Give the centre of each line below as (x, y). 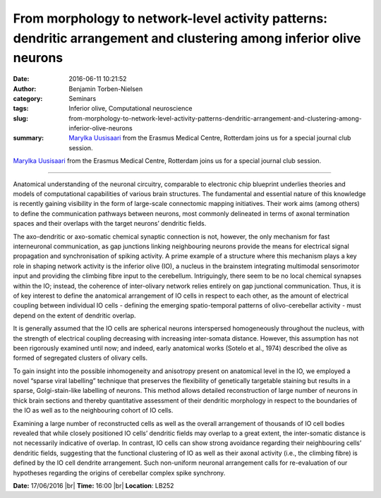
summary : (29, 138)
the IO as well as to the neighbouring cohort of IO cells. (93, 411)
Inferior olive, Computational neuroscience (131, 109)
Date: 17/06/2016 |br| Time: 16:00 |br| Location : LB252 (93, 485)
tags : (21, 109)
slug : (20, 118)
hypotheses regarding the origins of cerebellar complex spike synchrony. (119, 473)
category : (28, 98)
